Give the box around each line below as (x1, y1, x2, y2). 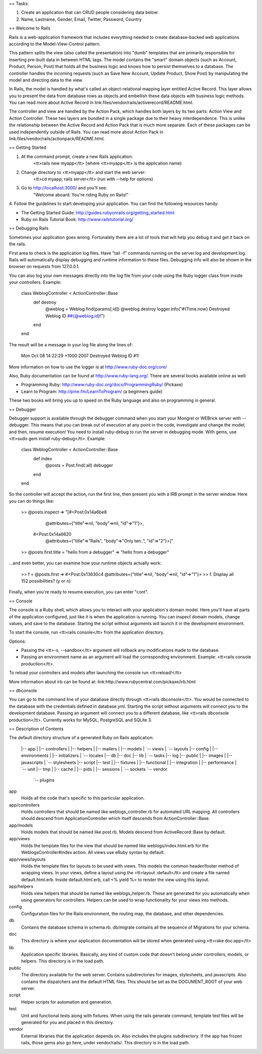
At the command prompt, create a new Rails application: (21, 153, 133, 159)
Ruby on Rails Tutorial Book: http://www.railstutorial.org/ (21, 216, 133, 222)
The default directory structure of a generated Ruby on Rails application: (9, 735, 154, 741)
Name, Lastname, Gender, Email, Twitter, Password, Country (21, 16, 142, 22)
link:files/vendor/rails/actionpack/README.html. (9, 136, 105, 142)
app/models (9, 822, 33, 828)
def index (33, 456, 52, 461)
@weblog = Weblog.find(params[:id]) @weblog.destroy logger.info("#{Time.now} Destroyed (45, 306, 230, 312)
